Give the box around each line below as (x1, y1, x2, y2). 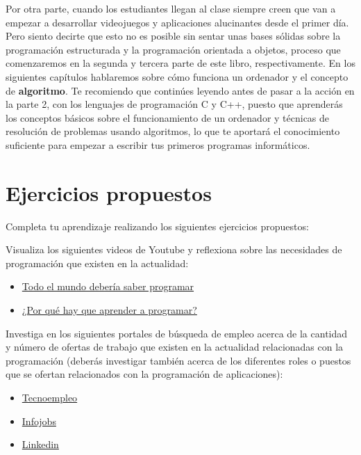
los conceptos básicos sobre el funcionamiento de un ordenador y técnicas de (6, 110, 330, 125)
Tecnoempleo (22, 390, 78, 404)
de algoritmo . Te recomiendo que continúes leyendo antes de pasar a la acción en (6, 83, 355, 97)
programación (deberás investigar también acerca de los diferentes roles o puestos (6, 353, 351, 367)
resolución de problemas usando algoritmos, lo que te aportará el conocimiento (6, 124, 340, 138)
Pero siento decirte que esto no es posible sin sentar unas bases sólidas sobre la (6, 29, 341, 43)
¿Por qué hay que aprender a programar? (22, 303, 197, 317)
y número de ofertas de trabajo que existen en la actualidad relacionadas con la (6, 340, 344, 354)
